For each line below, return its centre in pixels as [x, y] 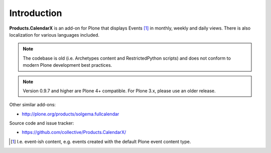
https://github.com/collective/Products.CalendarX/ [74, 132]
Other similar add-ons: [33, 105]
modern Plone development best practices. [67, 65]
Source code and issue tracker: [42, 123]
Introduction [36, 13]
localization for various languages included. [54, 35]
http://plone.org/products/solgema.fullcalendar [71, 114]
